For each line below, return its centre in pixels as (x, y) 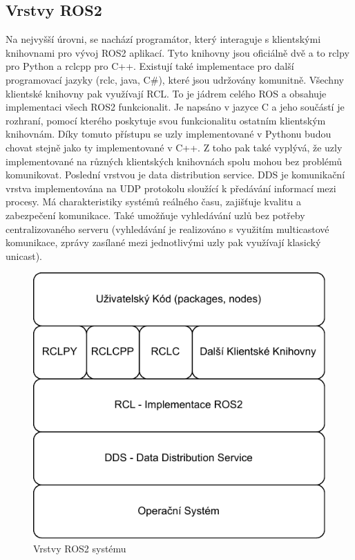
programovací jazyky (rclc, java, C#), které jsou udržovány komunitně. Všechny (175, 79)
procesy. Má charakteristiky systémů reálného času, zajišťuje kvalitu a (154, 202)
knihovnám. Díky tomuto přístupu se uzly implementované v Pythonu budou (169, 134)
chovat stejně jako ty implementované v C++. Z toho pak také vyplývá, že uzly (174, 147)
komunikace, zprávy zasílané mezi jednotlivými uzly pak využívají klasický (163, 242)
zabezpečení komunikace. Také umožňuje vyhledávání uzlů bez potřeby (155, 215)
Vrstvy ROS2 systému (80, 549)
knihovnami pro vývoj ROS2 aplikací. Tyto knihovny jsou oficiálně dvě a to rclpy (177, 52)
